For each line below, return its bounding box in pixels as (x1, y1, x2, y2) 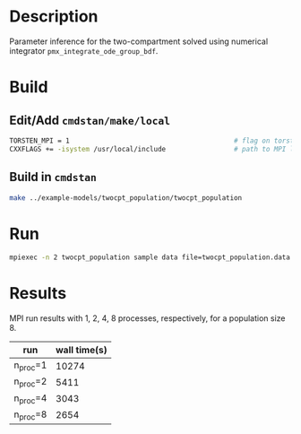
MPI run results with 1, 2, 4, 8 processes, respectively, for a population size (9, 313, 286, 324)
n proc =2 (13, 375, 47, 389)
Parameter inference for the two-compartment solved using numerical (9, 36, 269, 47)
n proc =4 (13, 392, 47, 405)
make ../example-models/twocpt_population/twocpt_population (9, 193, 243, 203)
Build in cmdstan (9, 169, 97, 185)
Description (9, 6, 99, 27)
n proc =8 (13, 408, 47, 422)
